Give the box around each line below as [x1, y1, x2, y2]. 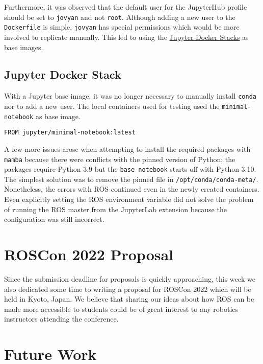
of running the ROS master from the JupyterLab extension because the [4, 203, 227, 214]
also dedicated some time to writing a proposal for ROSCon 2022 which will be [4, 283, 251, 294]
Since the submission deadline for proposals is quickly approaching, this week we [4, 273, 255, 284]
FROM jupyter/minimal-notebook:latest [4, 129, 136, 136]
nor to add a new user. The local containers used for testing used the [4, 100, 220, 111]
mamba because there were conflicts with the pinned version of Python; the [4, 153, 235, 164]
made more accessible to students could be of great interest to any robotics [4, 303, 239, 314]
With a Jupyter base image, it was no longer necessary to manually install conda [4, 90, 256, 101]
